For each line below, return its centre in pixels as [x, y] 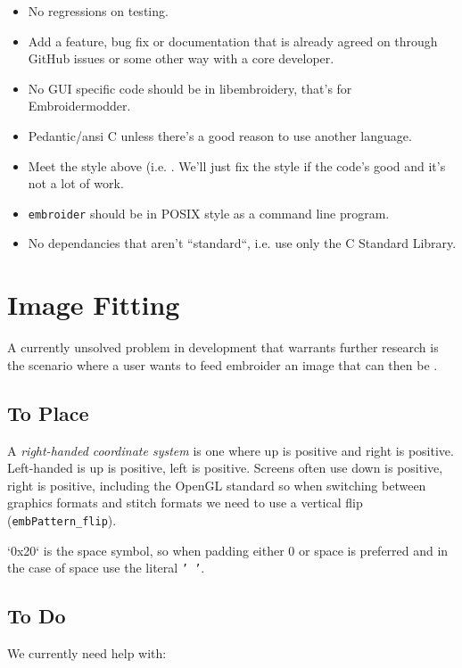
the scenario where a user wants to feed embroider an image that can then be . [223, 364]
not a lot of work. [76, 183]
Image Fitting [94, 305]
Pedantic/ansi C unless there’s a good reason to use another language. [220, 135]
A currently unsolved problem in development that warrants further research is [223, 347]
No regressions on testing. [98, 11]
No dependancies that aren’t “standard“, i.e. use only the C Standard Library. [242, 243]
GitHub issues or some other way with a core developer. [181, 58]
